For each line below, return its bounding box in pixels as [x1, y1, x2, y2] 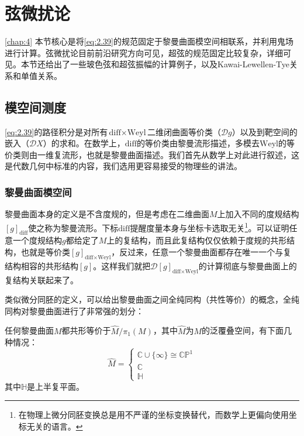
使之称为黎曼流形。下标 [28, 221, 119, 234]
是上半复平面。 [27, 380, 85, 392]
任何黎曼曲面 [5, 324, 54, 337]
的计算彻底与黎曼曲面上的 [198, 259, 297, 272]
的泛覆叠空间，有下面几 [202, 324, 292, 337]
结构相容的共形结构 [5, 259, 78, 272]
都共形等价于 [61, 324, 111, 337]
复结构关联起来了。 [5, 273, 78, 286]
